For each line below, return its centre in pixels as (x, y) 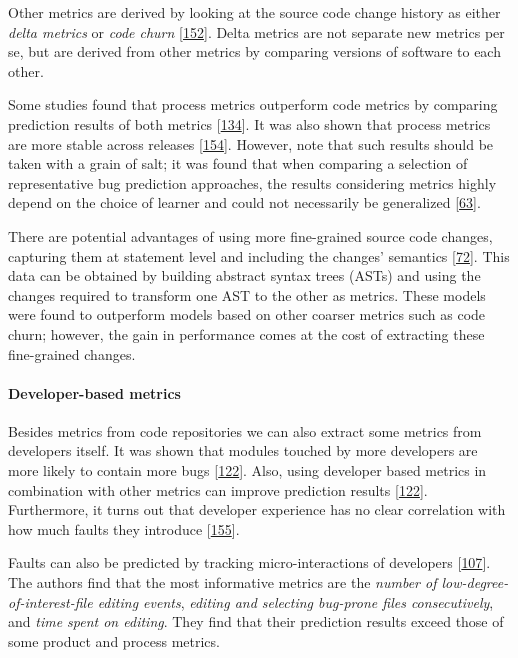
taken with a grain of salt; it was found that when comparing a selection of (238, 163)
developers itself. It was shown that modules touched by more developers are (243, 450)
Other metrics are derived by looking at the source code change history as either (254, 12)
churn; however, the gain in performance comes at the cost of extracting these (246, 333)
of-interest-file (50, 601)
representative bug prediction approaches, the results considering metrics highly (252, 182)
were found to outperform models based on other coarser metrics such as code (247, 314)
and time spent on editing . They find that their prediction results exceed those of (256, 621)
